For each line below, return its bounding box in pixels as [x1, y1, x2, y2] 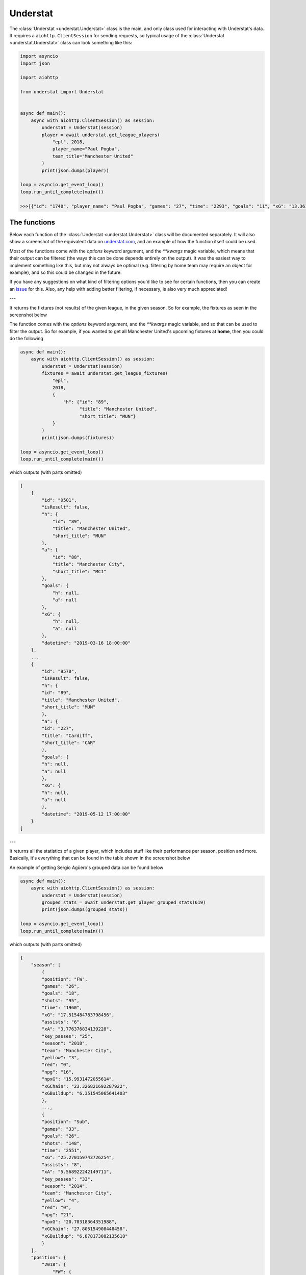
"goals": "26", [41, 1133, 80, 1139]
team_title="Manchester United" [52, 153, 134, 159]
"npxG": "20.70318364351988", [41, 1219, 117, 1225]
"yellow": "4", [41, 1197, 80, 1203]
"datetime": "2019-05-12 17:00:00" [41, 811, 131, 817]
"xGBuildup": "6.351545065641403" [41, 1090, 128, 1096]
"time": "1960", [41, 1005, 83, 1011]
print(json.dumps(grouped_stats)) [41, 907, 128, 912]
